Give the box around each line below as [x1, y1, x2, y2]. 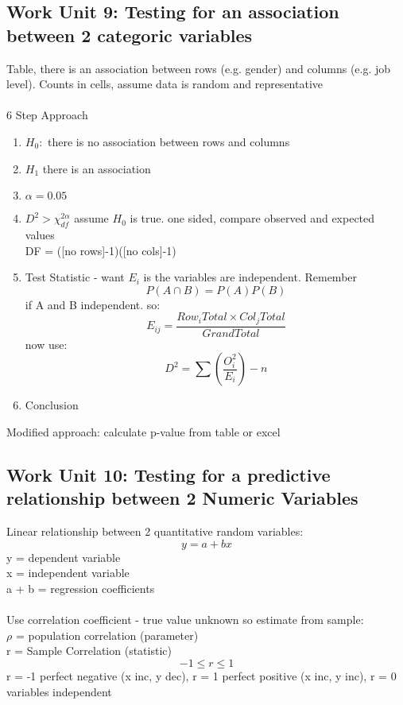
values [25, 226, 55, 242]
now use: [25, 335, 68, 352]
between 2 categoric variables [6, 22, 253, 47]
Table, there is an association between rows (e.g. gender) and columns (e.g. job [6, 60, 391, 76]
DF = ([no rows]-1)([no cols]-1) [25, 242, 176, 258]
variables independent [6, 683, 112, 699]
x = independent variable [6, 564, 130, 581]
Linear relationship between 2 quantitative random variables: [6, 523, 304, 540]
